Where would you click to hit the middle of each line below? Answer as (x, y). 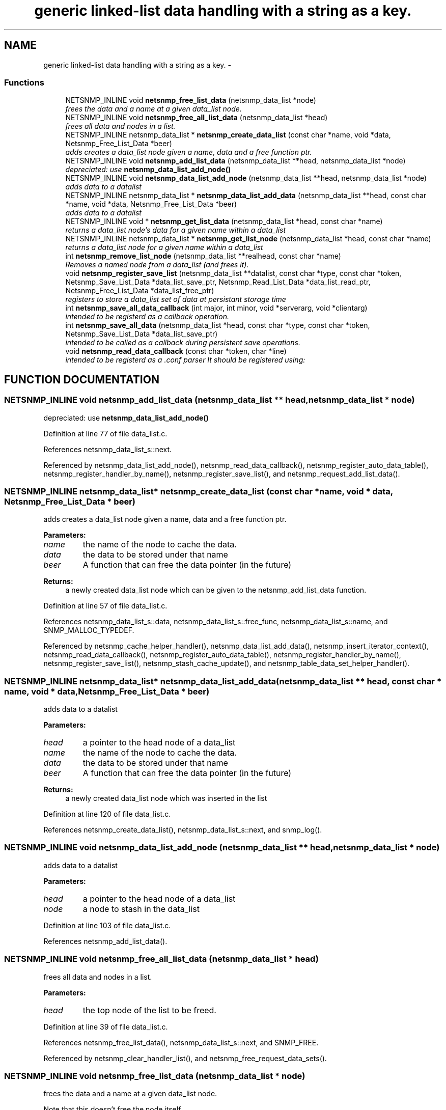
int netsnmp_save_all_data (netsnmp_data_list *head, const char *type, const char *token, (218, 325)
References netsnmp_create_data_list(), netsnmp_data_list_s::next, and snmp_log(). (183, 830)
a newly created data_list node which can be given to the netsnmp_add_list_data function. (216, 590)
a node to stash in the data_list (141, 909)
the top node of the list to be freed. (149, 1010)
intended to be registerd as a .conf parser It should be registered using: (185, 360)
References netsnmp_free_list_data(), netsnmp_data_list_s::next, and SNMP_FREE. (181, 1042)
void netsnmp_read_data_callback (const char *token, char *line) (176, 351)
